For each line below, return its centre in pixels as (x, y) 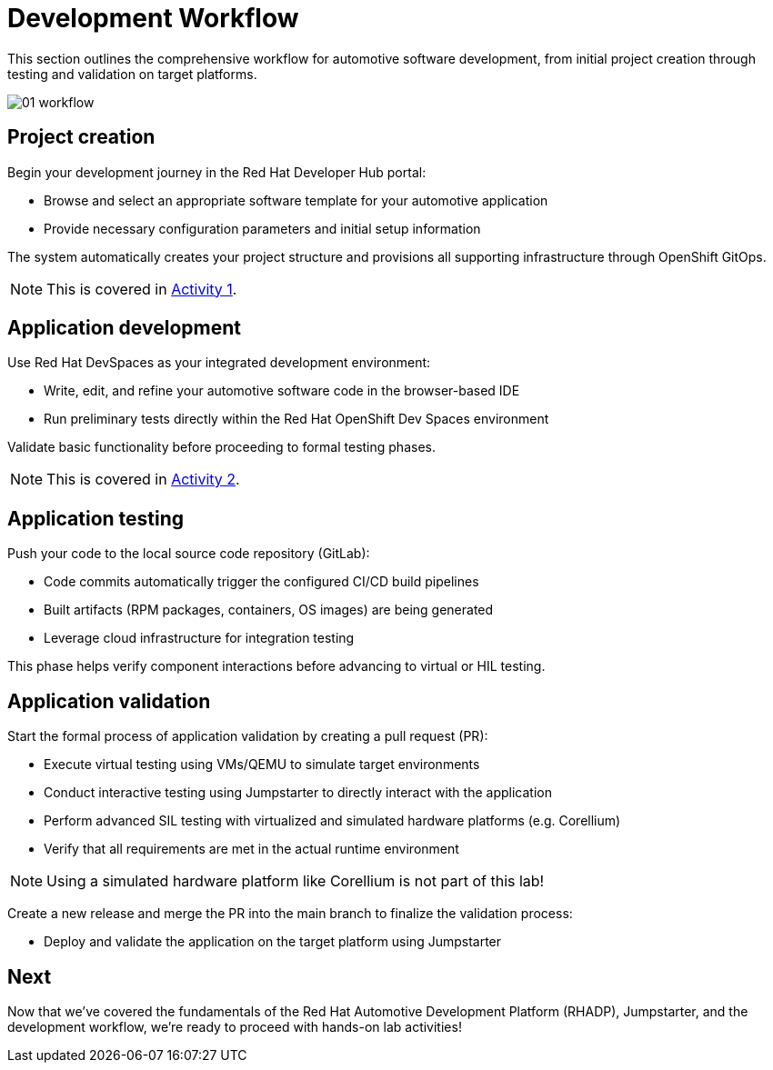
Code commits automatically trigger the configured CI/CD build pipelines (261, 582)
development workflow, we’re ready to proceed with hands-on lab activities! (235, 1026)
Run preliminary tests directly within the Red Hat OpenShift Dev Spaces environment (296, 419)
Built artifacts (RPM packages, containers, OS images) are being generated (269, 610)
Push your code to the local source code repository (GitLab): (189, 554)
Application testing (96, 518)
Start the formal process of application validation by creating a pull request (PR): (248, 736)
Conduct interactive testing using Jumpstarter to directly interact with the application (298, 793)
